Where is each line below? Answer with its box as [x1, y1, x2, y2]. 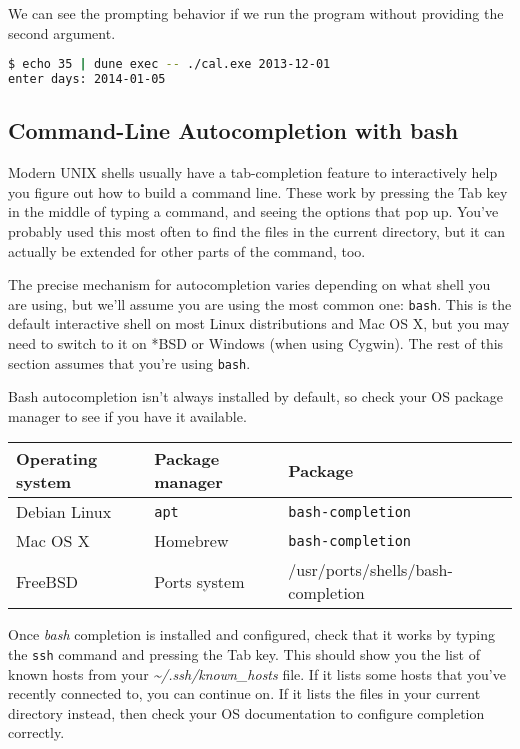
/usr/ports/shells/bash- [288, 558, 453, 582]
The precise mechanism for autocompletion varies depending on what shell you [8, 274, 491, 295]
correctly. [8, 722, 65, 743]
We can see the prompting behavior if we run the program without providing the [8, 3, 504, 23]
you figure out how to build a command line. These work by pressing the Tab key [8, 181, 508, 202]
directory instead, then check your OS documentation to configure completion [8, 702, 485, 723]
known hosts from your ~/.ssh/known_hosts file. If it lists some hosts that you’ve [8, 663, 506, 684]
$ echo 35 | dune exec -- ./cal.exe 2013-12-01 [8, 57, 331, 72]
